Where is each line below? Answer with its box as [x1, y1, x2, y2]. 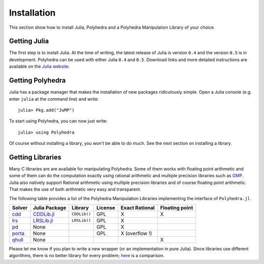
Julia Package [33, 204, 66, 211]
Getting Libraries [9, 153, 62, 161]
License [96, 204, 115, 211]
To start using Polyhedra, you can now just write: [9, 118, 108, 124]
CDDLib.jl [33, 210, 55, 217]
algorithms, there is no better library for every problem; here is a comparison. [9, 253, 165, 259]
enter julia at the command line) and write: [9, 96, 99, 102]
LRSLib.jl [33, 217, 53, 224]
